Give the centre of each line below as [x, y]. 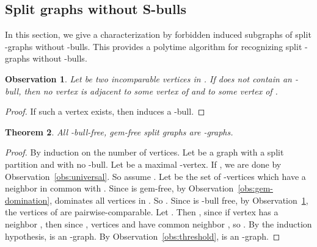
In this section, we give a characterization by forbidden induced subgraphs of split [158, 34]
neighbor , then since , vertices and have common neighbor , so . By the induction [158, 224]
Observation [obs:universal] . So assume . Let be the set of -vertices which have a [155, 176]
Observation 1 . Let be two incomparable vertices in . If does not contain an [148, 78]
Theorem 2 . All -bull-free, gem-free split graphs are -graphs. [119, 131]
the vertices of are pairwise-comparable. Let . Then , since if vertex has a [142, 212]
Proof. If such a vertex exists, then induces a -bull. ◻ [105, 111]
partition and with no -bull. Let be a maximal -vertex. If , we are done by [143, 164]
